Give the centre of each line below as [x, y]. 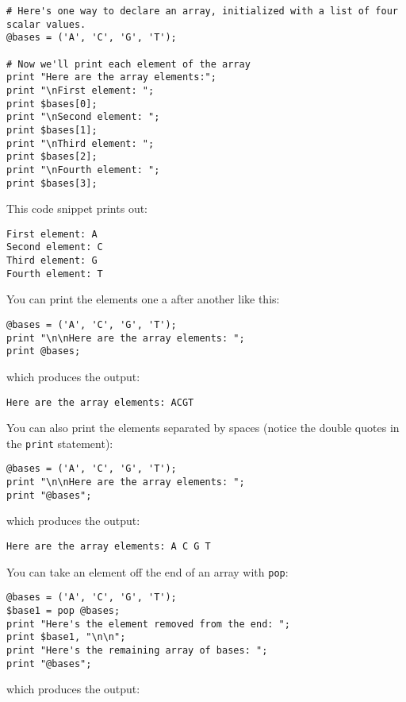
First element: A [52, 234]
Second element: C [55, 247]
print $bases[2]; [52, 157]
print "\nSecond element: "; [83, 117]
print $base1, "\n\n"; [66, 637]
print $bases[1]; [52, 130]
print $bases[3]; [52, 183]
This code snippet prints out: [77, 208]
